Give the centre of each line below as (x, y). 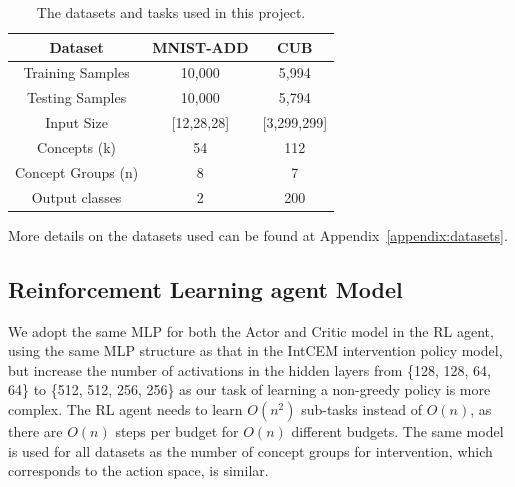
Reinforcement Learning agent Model (205, 288)
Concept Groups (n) (77, 171)
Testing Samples (76, 97)
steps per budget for (177, 430)
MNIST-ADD (200, 46)
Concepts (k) (77, 146)
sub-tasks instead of (362, 408)
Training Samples (76, 72)
